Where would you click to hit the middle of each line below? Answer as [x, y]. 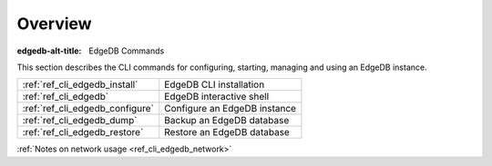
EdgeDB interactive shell [217, 97]
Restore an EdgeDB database [227, 132]
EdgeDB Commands [127, 51]
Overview [54, 24]
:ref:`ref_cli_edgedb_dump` [80, 121]
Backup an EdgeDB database [227, 121]
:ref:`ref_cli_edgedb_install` [80, 84]
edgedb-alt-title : [49, 51]
